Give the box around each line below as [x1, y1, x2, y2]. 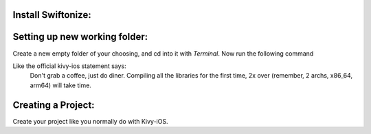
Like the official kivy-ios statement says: [12, 62, 126, 70]
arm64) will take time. [30, 81, 92, 89]
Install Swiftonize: [12, 9, 92, 21]
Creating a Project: [12, 99, 95, 111]
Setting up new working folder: [12, 31, 148, 43]
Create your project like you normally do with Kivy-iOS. [12, 117, 168, 125]
